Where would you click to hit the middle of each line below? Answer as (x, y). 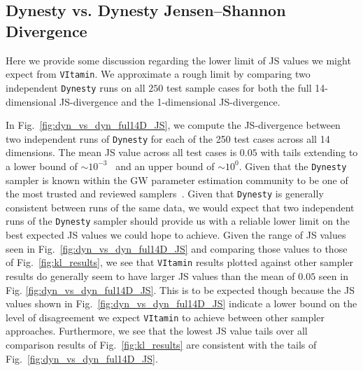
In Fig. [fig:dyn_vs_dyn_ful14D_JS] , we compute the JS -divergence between (173, 125)
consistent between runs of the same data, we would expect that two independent (180, 207)
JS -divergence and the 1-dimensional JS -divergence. (170, 101)
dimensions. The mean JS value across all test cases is (121, 152)
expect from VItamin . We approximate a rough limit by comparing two (158, 74)
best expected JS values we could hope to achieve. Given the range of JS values (176, 235)
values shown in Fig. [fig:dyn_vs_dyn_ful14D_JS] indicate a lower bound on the (181, 303)
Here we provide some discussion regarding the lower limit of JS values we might (178, 60)
